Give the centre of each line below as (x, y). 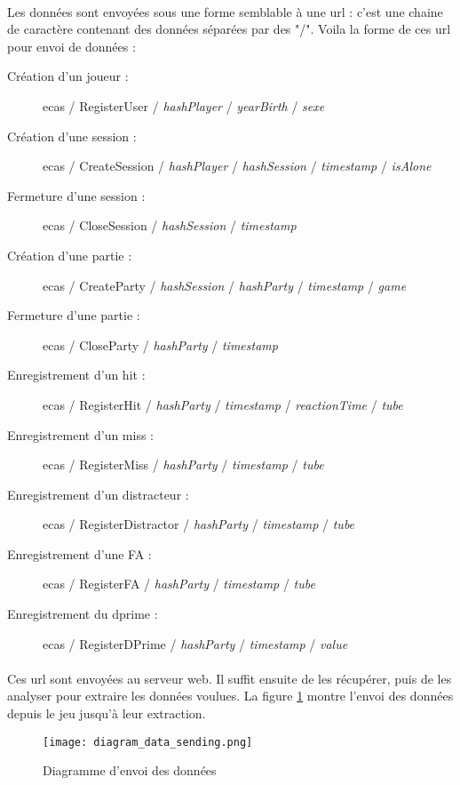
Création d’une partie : (70, 255)
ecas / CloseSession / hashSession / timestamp (170, 225)
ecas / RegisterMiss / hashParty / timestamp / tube (183, 465)
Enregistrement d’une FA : (79, 553)
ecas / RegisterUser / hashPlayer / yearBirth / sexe (184, 105)
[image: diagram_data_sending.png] (148, 742)
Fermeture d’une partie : (74, 315)
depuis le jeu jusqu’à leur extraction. (107, 713)
